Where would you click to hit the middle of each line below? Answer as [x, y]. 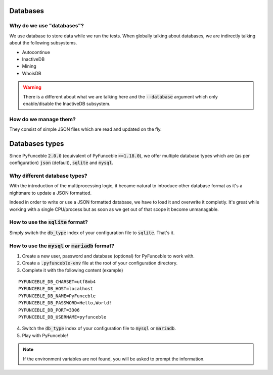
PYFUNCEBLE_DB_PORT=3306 [49, 310]
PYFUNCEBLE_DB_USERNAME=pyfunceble [62, 317]
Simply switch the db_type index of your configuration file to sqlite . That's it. [92, 233]
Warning [32, 87]
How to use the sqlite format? [49, 222]
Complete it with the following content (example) [73, 270]
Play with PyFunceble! [45, 335]
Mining [29, 66]
